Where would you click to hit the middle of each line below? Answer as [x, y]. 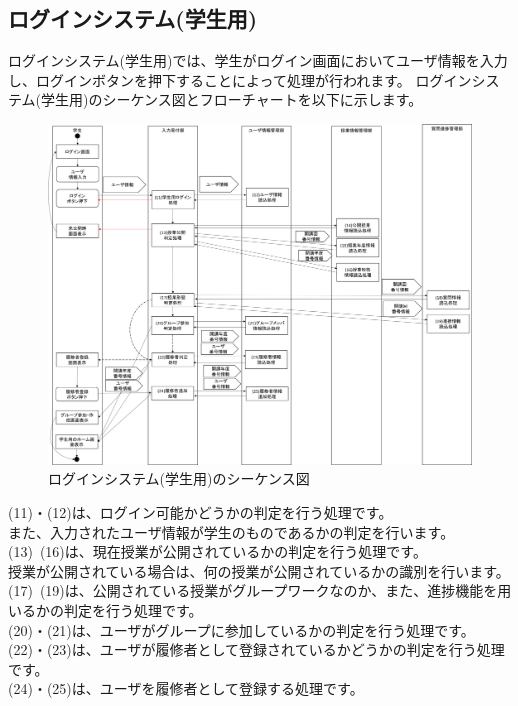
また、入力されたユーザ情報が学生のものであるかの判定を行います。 [231, 531]
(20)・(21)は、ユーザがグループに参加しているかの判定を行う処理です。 [241, 629]
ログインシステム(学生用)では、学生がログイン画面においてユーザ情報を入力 [258, 60]
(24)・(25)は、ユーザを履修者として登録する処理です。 [186, 688]
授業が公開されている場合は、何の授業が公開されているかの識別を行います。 [259, 570]
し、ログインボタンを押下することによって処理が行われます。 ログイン [240, 79]
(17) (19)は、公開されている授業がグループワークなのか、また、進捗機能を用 [260, 590]
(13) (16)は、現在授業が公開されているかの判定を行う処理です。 [217, 551]
